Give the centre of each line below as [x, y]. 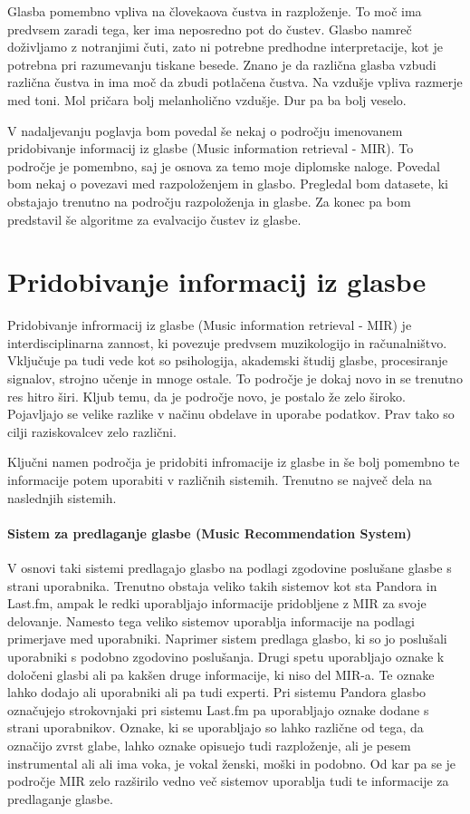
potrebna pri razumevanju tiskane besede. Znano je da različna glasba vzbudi [222, 64]
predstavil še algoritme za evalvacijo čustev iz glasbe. [154, 219]
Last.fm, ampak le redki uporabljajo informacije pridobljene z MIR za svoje [217, 603]
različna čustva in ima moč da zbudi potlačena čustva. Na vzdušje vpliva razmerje [235, 82]
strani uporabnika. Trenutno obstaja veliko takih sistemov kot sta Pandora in [222, 585]
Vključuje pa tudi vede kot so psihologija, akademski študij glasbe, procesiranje [228, 360]
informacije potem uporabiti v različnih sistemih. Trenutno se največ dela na [220, 480]
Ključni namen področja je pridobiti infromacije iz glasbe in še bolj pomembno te [234, 462]
